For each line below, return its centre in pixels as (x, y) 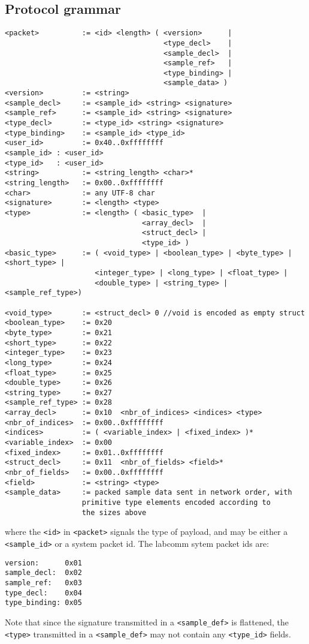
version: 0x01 (43, 563)
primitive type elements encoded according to (176, 503)
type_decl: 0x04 (43, 593)
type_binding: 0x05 (43, 603)
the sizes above (114, 512)
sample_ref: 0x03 (43, 583)
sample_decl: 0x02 (43, 573)
